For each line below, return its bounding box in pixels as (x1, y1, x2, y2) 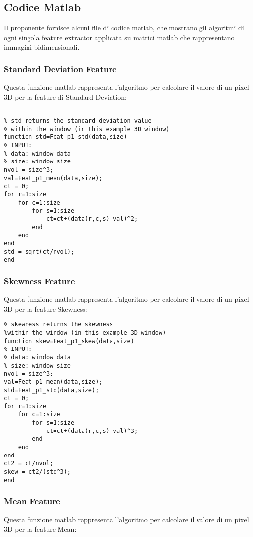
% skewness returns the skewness (4, 321, 113, 328)
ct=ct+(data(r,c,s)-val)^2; (46, 215, 138, 222)
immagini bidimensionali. (4, 42, 80, 52)
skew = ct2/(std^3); (4, 468, 71, 476)
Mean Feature (4, 495, 60, 507)
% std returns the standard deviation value (4, 117, 152, 125)
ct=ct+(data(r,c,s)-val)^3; (46, 427, 138, 434)
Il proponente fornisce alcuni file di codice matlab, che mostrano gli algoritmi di (4, 23, 244, 33)
